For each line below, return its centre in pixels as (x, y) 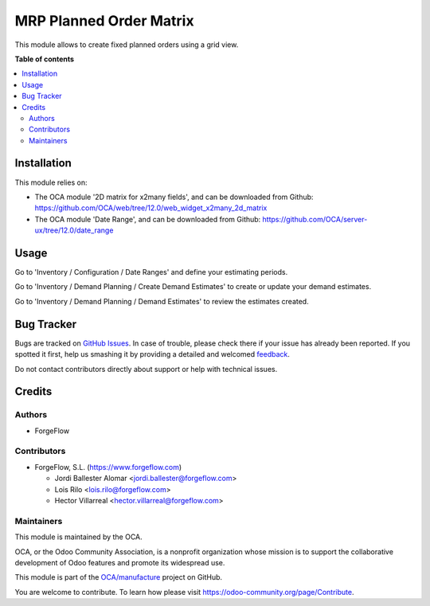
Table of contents (45, 59)
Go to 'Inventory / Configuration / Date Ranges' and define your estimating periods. (151, 272)
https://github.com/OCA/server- (315, 219)
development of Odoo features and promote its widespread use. (120, 562)
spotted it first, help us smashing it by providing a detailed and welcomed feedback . (152, 354)
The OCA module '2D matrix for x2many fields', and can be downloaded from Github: (174, 197)
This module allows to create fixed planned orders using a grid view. (127, 45)
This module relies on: (51, 182)
